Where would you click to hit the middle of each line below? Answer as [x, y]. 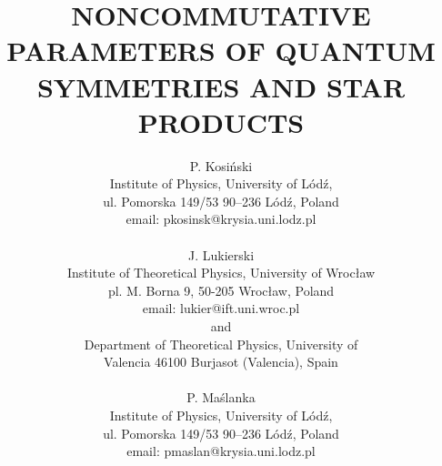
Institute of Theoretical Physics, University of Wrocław [221, 273]
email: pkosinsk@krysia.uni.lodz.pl [221, 219]
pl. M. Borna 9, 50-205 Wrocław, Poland [221, 290]
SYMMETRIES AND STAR [221, 86]
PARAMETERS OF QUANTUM [221, 51]
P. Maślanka [221, 397]
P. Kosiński [221, 165]
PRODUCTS [221, 122]
